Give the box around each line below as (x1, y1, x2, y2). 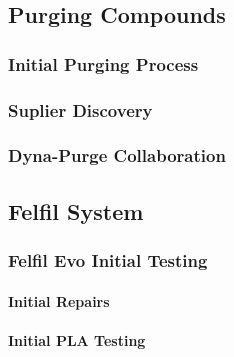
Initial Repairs (8, 290, 110, 311)
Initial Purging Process (8, 51, 199, 76)
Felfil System (8, 195, 144, 226)
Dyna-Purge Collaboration (8, 143, 226, 168)
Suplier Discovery (8, 97, 153, 122)
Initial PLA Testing (8, 329, 146, 350)
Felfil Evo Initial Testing (8, 248, 208, 273)
